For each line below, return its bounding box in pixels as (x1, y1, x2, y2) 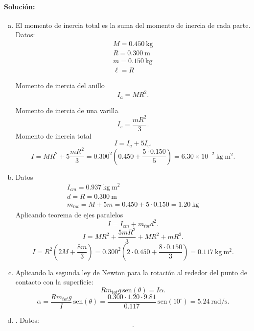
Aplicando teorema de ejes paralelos (15, 209, 123, 219)
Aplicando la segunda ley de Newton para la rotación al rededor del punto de (15, 267, 247, 277)
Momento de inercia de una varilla (15, 105, 118, 115)
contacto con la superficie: (15, 277, 93, 287)
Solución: (4, 1, 35, 11)
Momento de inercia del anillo (15, 80, 105, 91)
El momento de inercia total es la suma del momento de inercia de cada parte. (15, 20, 251, 30)
